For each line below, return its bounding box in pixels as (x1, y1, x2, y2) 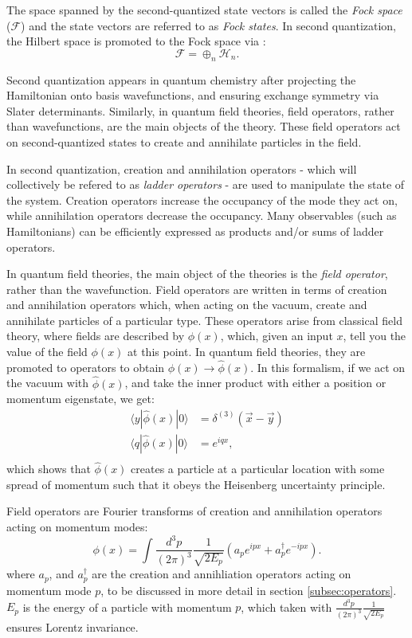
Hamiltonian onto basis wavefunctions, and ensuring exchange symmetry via (6, 87, 379, 104)
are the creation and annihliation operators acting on (92, 566, 351, 582)
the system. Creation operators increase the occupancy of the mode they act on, (6, 191, 398, 208)
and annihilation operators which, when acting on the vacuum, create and (6, 296, 367, 313)
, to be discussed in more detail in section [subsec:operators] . (100, 581, 397, 598)
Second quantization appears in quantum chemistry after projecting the (6, 71, 356, 88)
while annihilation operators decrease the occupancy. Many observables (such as (6, 207, 397, 224)
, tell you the (343, 327, 406, 344)
